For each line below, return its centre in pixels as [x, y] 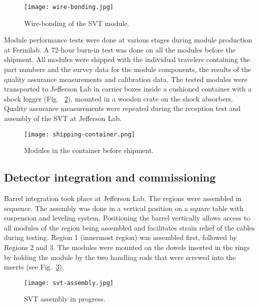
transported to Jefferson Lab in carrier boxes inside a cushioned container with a [128, 89]
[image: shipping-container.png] [79, 134]
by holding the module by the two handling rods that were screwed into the [120, 257]
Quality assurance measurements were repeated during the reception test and [122, 108]
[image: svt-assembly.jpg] [69, 283]
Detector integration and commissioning [110, 177]
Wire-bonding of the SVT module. [77, 23]
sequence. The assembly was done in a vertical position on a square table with [124, 208]
